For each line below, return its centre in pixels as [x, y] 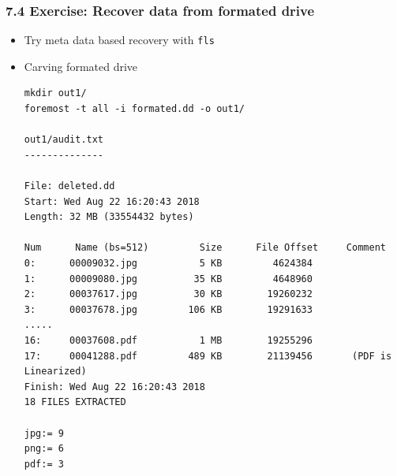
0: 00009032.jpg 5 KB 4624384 [168, 263]
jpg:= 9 [44, 433]
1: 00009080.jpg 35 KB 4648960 [168, 279]
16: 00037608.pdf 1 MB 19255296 [168, 340]
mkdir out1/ [55, 93]
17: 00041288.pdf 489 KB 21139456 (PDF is [208, 356]
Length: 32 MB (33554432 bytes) [109, 217]
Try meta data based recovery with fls [119, 40]
